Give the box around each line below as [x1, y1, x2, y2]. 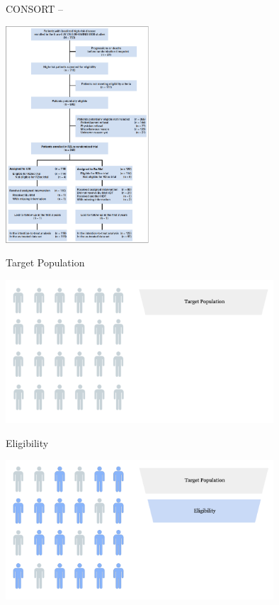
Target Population [6, 255, 85, 270]
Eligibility [6, 435, 49, 450]
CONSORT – [6, 1, 64, 16]
